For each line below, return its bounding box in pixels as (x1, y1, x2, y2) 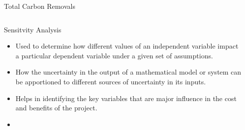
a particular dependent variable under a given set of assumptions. (15, 50, 213, 60)
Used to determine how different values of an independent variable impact (15, 41, 239, 51)
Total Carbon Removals (4, 1, 75, 11)
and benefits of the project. (15, 103, 97, 113)
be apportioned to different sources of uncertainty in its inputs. (15, 76, 206, 86)
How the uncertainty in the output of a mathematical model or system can (15, 67, 242, 77)
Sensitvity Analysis (4, 24, 61, 34)
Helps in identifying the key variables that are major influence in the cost (15, 93, 237, 103)
